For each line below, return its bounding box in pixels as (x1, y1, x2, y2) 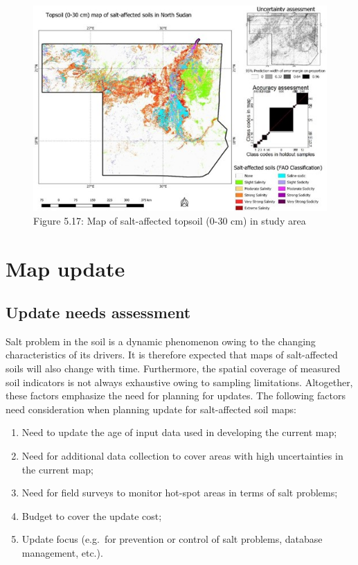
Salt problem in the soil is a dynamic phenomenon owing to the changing (6, 333, 316, 348)
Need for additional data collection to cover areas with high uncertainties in (21, 449, 343, 463)
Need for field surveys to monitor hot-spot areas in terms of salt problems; (21, 485, 338, 500)
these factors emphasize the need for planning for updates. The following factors (6, 388, 346, 403)
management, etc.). (21, 546, 103, 560)
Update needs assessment (6, 302, 191, 323)
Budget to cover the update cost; (21, 508, 162, 523)
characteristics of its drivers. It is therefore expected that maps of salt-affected (6, 347, 338, 362)
